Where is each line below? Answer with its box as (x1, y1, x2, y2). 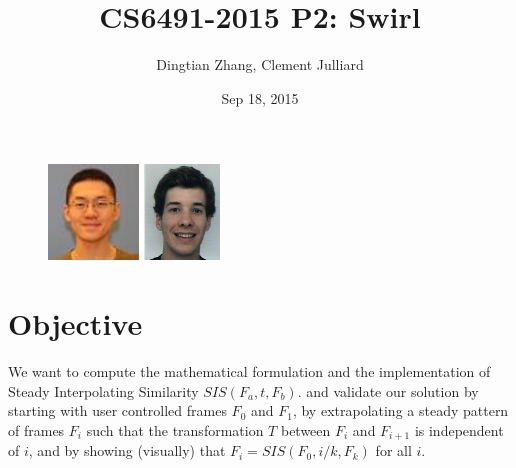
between (280, 419, 331, 440)
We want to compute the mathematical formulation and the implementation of (8, 361, 491, 382)
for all (375, 440, 412, 461)
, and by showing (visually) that (28, 440, 226, 461)
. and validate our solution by (297, 380, 479, 401)
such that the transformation (86, 419, 264, 440)
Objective (8, 303, 143, 344)
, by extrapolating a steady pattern (292, 400, 509, 421)
